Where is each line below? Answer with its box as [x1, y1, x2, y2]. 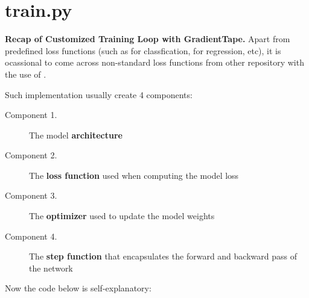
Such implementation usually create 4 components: [5, 88, 193, 101]
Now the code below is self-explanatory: [5, 282, 151, 294]
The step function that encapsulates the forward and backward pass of [29, 250, 297, 262]
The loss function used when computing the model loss [29, 169, 239, 181]
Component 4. [5, 229, 57, 242]
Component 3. [5, 189, 57, 202]
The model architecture [29, 128, 123, 141]
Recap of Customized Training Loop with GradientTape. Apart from [5, 33, 290, 45]
